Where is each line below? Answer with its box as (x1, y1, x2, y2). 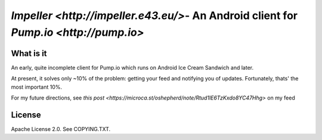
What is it (11, 48, 47, 58)
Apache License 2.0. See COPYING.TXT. (11, 125, 111, 132)
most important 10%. (11, 83, 63, 91)
